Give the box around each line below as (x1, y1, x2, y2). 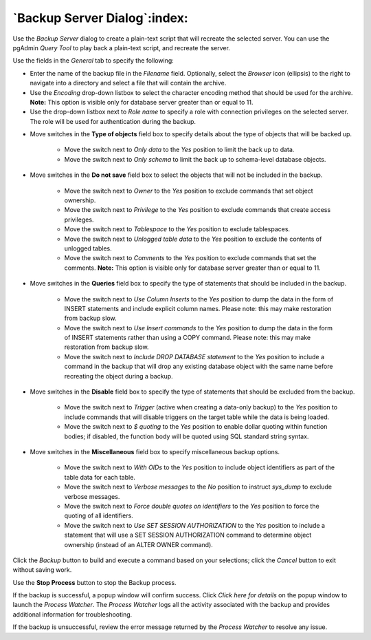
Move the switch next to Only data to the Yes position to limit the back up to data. (64, 145, 295, 154)
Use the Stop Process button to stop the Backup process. (12, 578, 177, 586)
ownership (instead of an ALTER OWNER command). (64, 540, 213, 548)
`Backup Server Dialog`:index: (12, 10, 188, 25)
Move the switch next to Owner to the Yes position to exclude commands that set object (64, 186, 313, 195)
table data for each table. (64, 473, 135, 481)
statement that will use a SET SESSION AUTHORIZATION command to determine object (64, 531, 312, 540)
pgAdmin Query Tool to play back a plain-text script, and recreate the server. (12, 43, 230, 52)
